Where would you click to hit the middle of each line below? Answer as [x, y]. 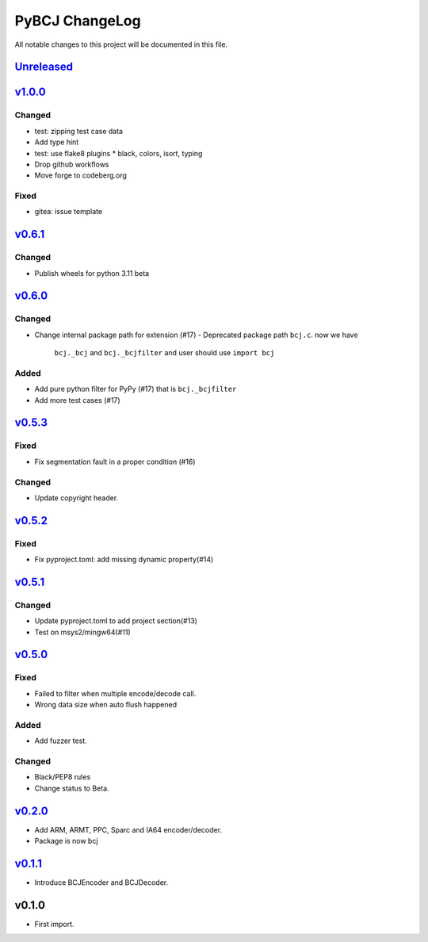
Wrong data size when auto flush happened [106, 705]
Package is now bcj [66, 841]
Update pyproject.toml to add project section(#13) [116, 621]
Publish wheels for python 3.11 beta [92, 273]
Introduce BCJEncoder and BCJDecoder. [101, 883]
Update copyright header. [76, 498]
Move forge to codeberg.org [80, 175]
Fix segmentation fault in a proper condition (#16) [115, 461]
